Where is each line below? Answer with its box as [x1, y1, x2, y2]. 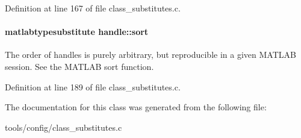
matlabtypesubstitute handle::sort [5, 25, 149, 38]
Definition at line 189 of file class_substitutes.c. [5, 80, 181, 93]
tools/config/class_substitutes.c [5, 121, 122, 133]
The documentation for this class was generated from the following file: [5, 101, 267, 113]
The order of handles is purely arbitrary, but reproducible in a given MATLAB [5, 48, 296, 61]
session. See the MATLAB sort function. [5, 60, 154, 72]
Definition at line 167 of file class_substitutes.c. [5, 2, 181, 14]
